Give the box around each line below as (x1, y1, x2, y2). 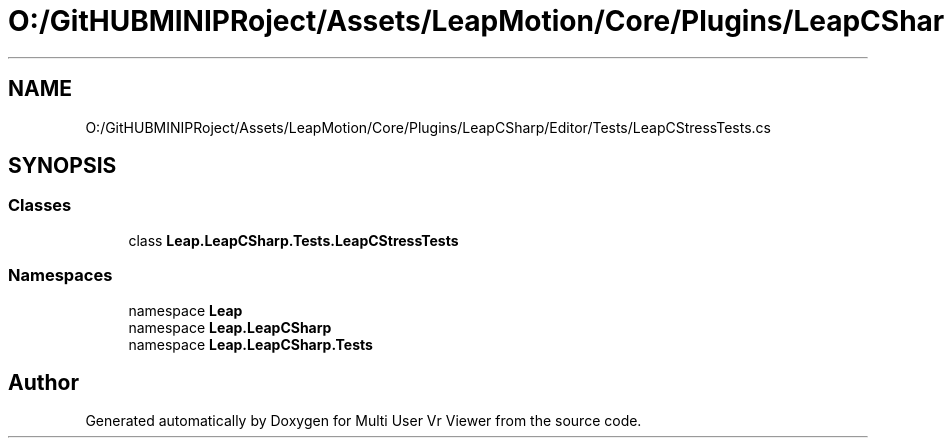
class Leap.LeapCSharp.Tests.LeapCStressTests (128, 231, 459, 249)
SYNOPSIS (8, 153, 117, 179)
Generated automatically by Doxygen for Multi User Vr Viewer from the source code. (85, 412, 642, 430)
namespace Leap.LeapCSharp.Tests (128, 335, 373, 353)
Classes (8, 195, 72, 216)
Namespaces (8, 265, 113, 286)
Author (8, 369, 79, 395)
